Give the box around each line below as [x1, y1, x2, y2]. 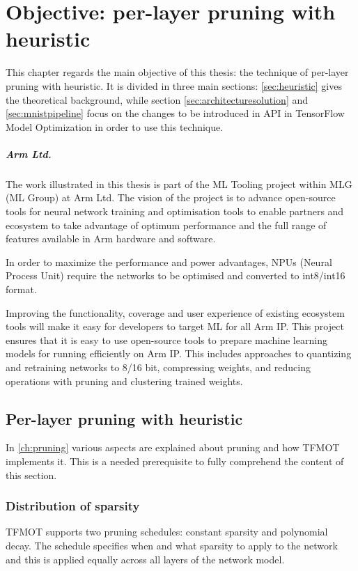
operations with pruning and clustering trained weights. [6, 373, 243, 388]
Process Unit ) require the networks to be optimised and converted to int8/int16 [6, 268, 345, 283]
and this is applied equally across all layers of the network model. [6, 552, 285, 566]
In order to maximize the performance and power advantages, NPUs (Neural [6, 254, 332, 269]
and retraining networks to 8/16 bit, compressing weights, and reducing [6, 359, 311, 374]
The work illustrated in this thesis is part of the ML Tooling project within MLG [6, 176, 352, 191]
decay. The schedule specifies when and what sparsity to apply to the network [6, 538, 338, 552]
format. [6, 282, 37, 296]
